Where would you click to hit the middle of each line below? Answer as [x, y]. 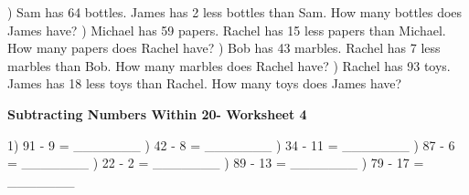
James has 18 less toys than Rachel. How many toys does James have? [205, 83]
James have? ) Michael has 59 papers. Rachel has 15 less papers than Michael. [227, 30]
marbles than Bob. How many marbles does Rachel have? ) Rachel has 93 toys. [229, 65]
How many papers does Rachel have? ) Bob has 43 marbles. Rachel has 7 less [224, 48]
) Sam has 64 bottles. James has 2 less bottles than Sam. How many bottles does [235, 12]
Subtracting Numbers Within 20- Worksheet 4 [157, 113]
